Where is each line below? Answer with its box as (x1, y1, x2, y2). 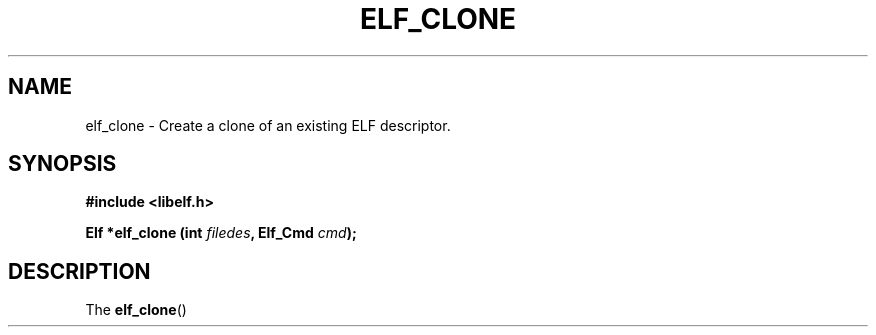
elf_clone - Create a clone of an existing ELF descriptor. (85, 116, 451, 134)
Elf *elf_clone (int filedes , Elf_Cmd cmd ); (85, 224, 357, 242)
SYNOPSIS (8, 151, 117, 177)
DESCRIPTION (8, 258, 151, 284)
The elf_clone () (85, 301, 187, 319)
